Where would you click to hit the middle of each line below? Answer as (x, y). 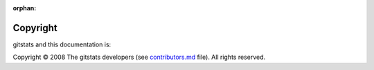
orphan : (25, 8)
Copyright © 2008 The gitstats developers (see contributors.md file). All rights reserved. (139, 57)
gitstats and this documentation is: (62, 44)
